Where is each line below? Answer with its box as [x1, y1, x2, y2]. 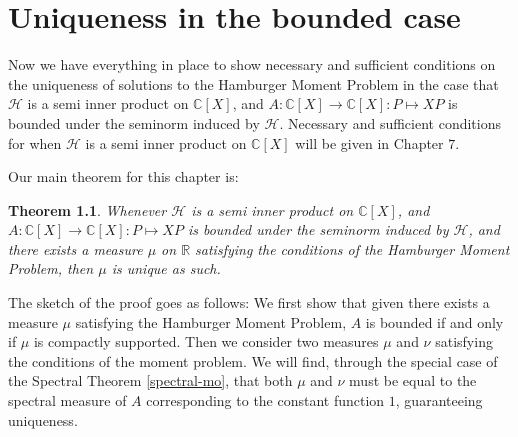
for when [8, 132, 62, 153]
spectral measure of [8, 390, 127, 411]
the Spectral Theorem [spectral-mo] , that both [8, 370, 293, 391]
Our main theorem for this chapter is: [8, 166, 239, 187]
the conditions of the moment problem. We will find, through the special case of [8, 350, 498, 371]
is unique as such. [111, 258, 221, 279]
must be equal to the [349, 370, 477, 391]
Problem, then [8, 258, 94, 279]
